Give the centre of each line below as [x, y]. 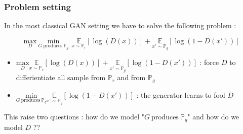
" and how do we [213, 117]
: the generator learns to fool [181, 94]
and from [131, 77]
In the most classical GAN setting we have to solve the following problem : [120, 25]
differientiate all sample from [61, 77]
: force [209, 62]
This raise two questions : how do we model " [74, 117]
